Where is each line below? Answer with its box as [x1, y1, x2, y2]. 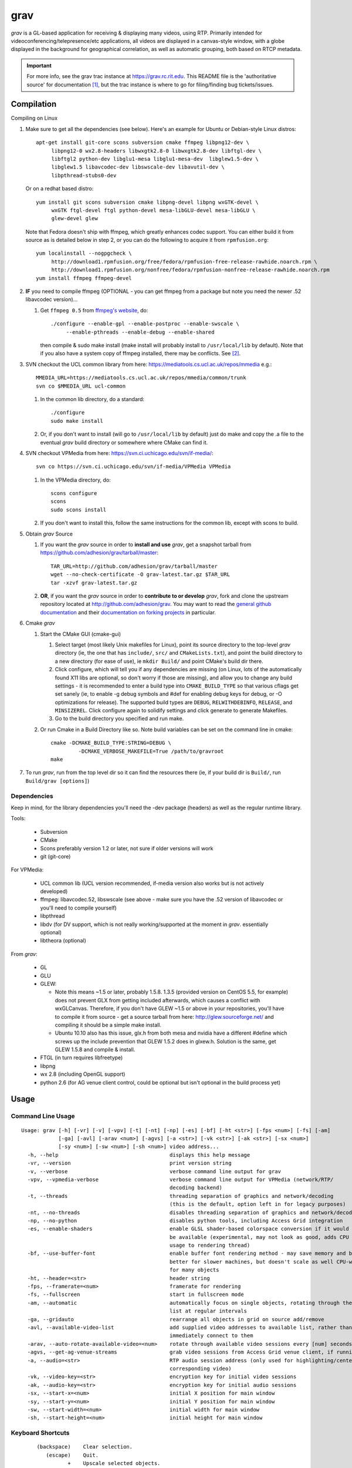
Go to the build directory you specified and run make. [55, 715, 184, 722]
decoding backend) [169, 1184, 222, 1191]
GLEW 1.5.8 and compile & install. [55, 1046, 136, 1053]
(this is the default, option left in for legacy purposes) [169, 1201, 346, 1208]
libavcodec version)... [25, 296, 78, 303]
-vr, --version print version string [27, 1160, 232, 1167]
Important [26, 62, 52, 69]
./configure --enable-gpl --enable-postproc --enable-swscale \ [50, 321, 240, 327]
